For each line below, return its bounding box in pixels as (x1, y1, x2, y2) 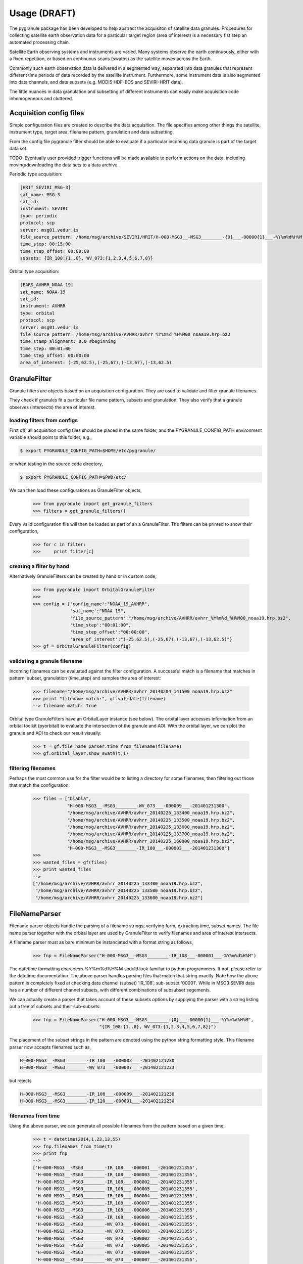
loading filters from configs (9, 417, 78, 424)
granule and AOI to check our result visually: (9, 730, 102, 736)
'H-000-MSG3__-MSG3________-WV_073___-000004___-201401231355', (35, 1249, 198, 1255)
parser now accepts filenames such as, (9, 1044, 91, 1050)
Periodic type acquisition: (9, 171, 63, 177)
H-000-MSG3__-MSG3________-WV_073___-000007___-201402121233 (20, 1065, 175, 1070)
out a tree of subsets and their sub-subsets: (9, 1004, 101, 1009)
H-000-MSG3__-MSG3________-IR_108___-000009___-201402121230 (20, 1091, 175, 1097)
